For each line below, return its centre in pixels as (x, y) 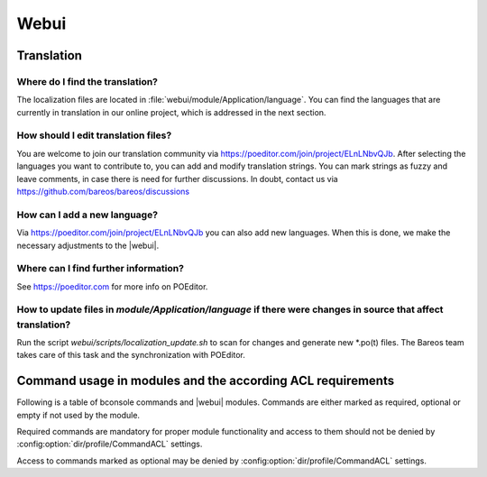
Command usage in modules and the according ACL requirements (206, 381)
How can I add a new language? (87, 215)
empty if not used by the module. (78, 415)
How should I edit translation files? (94, 135)
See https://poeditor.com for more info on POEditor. (112, 286)
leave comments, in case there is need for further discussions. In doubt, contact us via (177, 179)
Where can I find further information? (101, 269)
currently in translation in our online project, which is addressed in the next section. (171, 112)
